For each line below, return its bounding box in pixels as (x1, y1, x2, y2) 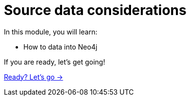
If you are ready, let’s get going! (4, 57, 105, 66)
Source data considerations (4, 2, 187, 18)
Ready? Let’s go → (4, 72, 63, 81)
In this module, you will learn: (4, 27, 97, 36)
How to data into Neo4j (23, 42, 97, 51)
